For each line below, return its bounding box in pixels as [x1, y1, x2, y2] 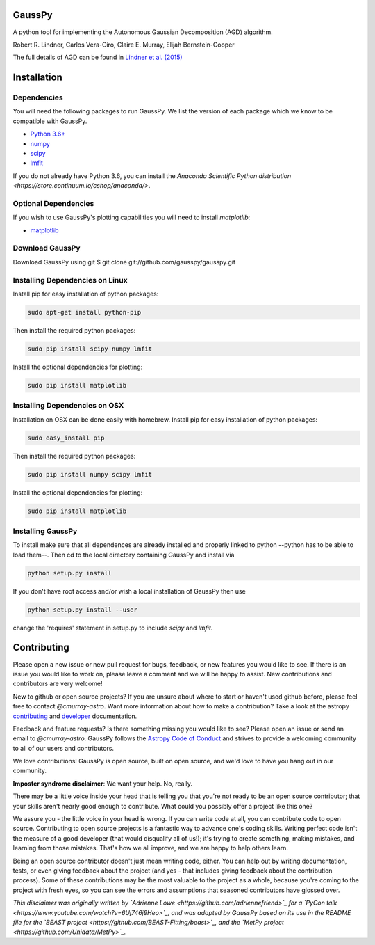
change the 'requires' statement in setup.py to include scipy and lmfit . [12, 624, 213, 632]
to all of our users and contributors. [12, 744, 115, 752]
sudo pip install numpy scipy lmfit [27, 470, 153, 478]
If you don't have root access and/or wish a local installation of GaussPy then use [12, 587, 246, 595]
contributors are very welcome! [12, 679, 103, 688]
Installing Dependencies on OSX [12, 401, 124, 411]
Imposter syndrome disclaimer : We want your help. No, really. [12, 779, 193, 788]
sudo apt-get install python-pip [27, 308, 142, 316]
